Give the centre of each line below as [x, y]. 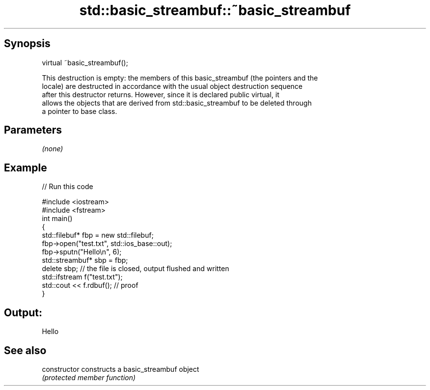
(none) [53, 149]
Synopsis [27, 44]
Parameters [33, 130]
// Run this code [67, 187]
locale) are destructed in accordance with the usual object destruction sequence [172, 86]
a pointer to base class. [80, 111]
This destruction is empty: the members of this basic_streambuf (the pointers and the [180, 78]
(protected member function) [89, 377]
